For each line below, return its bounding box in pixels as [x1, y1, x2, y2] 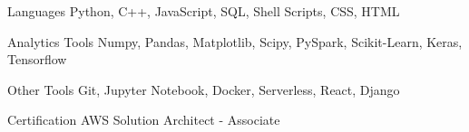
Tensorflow [7, 50, 67, 69]
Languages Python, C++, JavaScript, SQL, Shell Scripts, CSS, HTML [7, 2, 400, 20]
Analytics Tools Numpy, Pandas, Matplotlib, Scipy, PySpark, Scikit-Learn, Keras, [7, 32, 463, 51]
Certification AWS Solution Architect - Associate [7, 110, 280, 129]
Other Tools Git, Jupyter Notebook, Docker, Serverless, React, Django [7, 80, 400, 99]
